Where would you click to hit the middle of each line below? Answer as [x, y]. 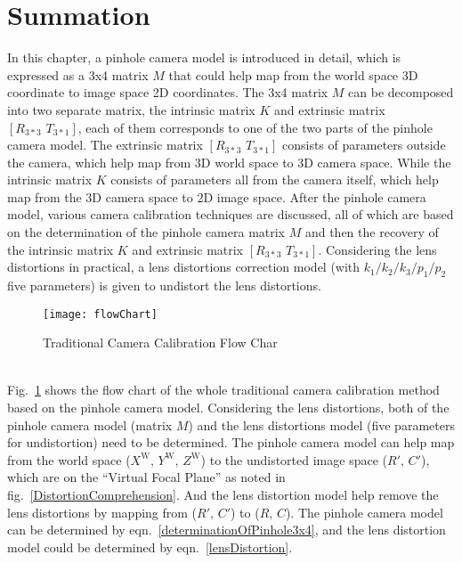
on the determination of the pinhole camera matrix [146, 232]
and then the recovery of [372, 232]
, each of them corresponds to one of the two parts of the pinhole [255, 127]
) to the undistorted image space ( [294, 459]
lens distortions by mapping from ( [102, 512]
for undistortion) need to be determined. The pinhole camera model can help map [231, 442]
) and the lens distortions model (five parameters [321, 424]
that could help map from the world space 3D [293, 74]
